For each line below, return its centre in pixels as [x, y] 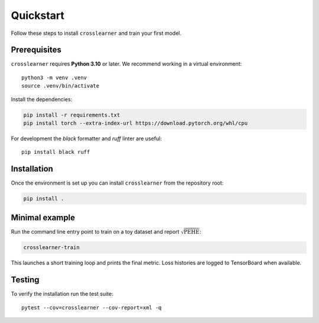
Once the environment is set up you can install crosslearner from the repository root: [117, 183]
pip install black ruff [56, 152]
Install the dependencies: [42, 99]
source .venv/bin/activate [61, 86]
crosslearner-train [51, 248]
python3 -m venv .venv [54, 77]
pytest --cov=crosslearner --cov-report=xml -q [92, 307]
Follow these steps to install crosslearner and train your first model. [96, 33]
